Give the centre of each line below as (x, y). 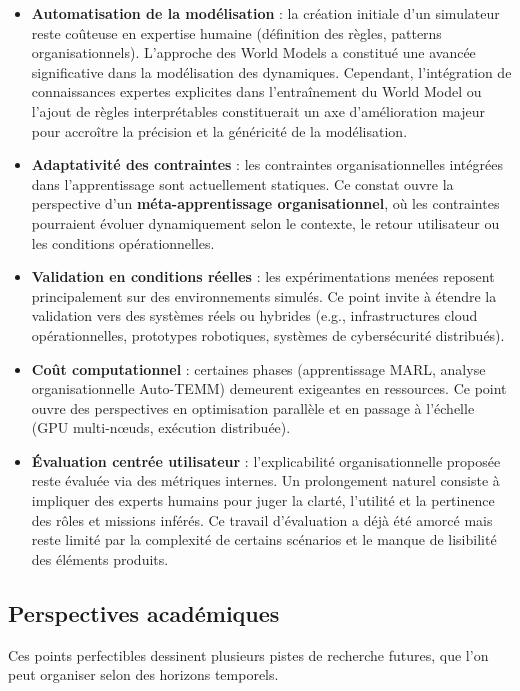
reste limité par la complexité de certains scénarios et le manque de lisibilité (264, 539)
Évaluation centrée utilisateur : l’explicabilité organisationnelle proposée (266, 460)
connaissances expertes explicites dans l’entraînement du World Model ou (256, 91)
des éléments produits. (100, 558)
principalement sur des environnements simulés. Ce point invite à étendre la (264, 295)
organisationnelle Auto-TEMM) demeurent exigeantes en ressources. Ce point (269, 388)
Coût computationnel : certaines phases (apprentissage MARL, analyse (258, 368)
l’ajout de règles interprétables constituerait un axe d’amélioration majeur (258, 110)
